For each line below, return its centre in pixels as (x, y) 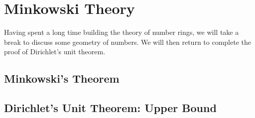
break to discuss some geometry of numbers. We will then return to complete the (127, 42)
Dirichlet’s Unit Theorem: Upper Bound (110, 108)
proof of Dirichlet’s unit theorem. (55, 52)
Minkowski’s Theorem (62, 78)
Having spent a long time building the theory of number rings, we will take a (122, 32)
